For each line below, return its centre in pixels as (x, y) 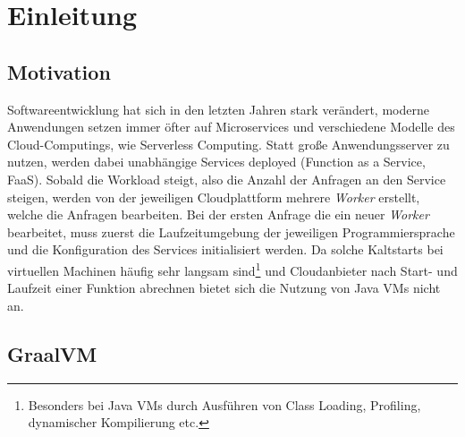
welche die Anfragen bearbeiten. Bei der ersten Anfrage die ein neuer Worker (218, 214)
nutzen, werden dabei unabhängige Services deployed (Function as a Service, (216, 162)
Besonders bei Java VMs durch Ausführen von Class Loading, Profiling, (224, 404)
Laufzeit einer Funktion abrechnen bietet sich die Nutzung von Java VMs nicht (224, 288)
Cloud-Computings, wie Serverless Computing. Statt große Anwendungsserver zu (228, 144)
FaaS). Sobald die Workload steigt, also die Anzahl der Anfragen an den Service (227, 179)
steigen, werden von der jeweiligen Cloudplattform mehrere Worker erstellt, (214, 197)
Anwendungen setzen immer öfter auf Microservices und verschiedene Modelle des (231, 127)
